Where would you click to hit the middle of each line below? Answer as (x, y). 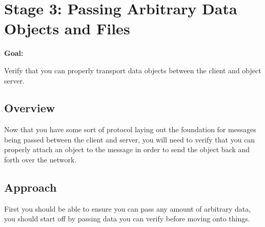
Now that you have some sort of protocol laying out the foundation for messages (130, 129)
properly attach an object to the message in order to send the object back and (127, 149)
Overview (30, 108)
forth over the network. (40, 160)
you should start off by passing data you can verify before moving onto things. (127, 219)
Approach (30, 187)
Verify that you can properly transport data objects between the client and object (133, 70)
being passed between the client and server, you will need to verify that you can (130, 139)
